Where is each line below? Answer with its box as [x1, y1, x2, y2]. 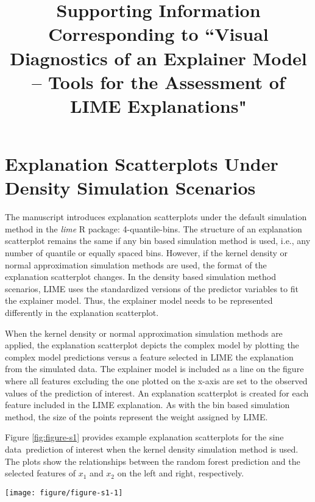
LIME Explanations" [70, 93, 247, 118]
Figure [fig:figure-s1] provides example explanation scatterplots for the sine [5, 431, 284, 443]
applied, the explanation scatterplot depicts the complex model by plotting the [5, 339, 299, 351]
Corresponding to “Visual [48, 21, 269, 46]
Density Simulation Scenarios [5, 175, 256, 200]
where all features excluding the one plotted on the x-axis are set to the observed [5, 374, 308, 387]
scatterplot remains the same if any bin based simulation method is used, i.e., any [5, 234, 311, 247]
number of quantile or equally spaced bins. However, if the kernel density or [5, 246, 288, 259]
